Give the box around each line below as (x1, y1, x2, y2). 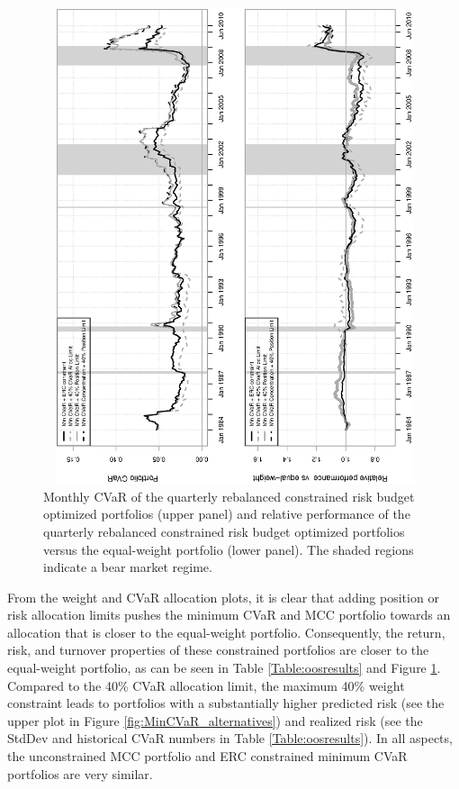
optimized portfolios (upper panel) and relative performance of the (43, 504, 410, 523)
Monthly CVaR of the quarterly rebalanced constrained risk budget (43, 486, 415, 505)
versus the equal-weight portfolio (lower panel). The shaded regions (43, 540, 414, 558)
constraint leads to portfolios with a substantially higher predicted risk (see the (7, 694, 445, 712)
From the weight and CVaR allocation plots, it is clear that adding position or (7, 587, 439, 606)
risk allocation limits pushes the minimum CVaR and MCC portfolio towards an (7, 605, 451, 624)
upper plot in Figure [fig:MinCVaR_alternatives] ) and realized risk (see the (7, 711, 423, 730)
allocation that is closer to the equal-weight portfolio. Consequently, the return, (7, 622, 445, 641)
